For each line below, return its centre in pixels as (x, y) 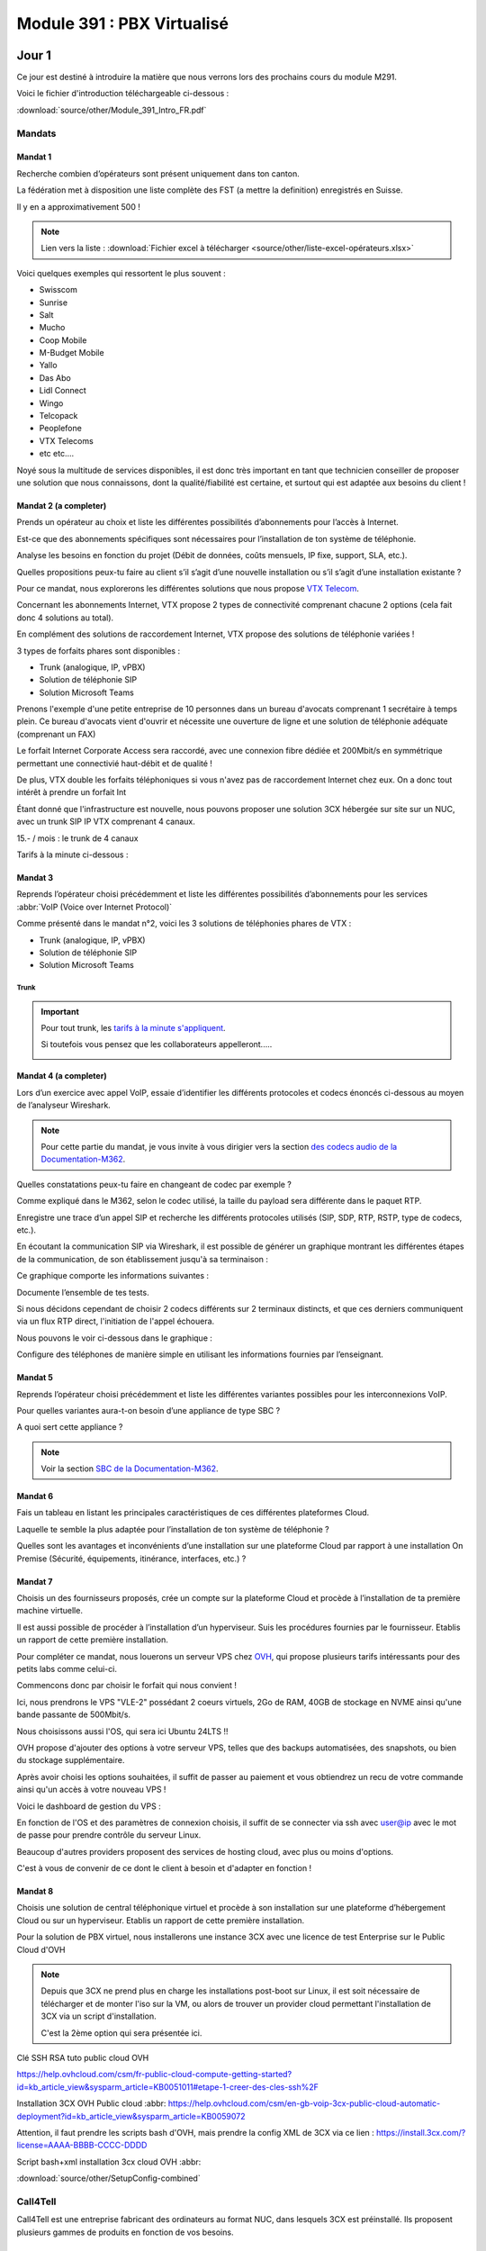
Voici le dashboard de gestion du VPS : (89, 1806)
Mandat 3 (35, 877)
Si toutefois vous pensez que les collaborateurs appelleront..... (157, 1044)
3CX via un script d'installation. (99, 2016)
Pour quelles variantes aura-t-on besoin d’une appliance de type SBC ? (148, 1410)
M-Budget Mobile (72, 353)
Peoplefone (61, 429)
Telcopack (58, 416)
